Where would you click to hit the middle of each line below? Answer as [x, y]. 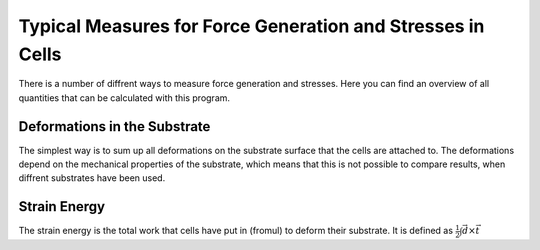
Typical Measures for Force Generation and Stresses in [251, 26]
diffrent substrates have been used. [92, 178]
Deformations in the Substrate [114, 126]
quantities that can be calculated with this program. [124, 97]
